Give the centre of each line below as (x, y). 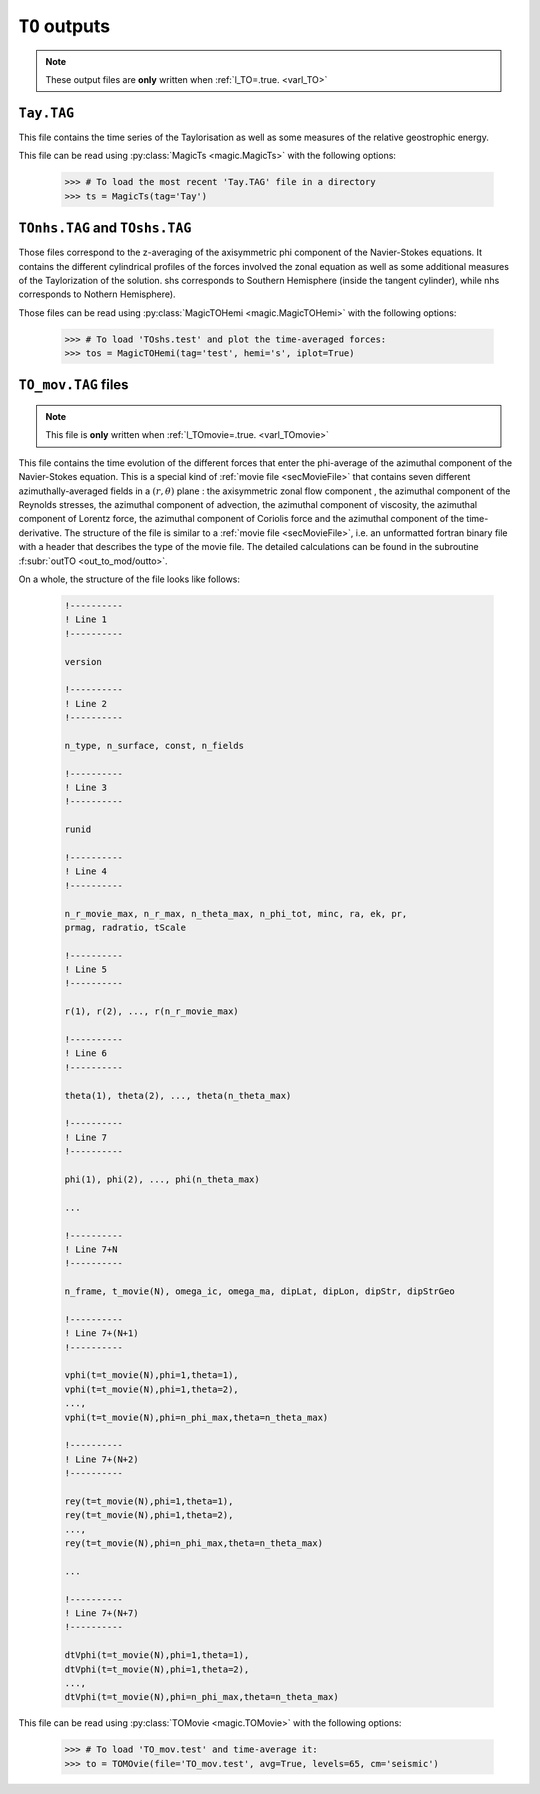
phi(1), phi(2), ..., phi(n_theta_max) (162, 1179)
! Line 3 (86, 788)
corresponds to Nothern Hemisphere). (97, 294)
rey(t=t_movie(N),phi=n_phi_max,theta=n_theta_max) (194, 1543)
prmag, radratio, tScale (125, 927)
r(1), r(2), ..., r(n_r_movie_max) (151, 1011)
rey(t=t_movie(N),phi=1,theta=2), (149, 1515)
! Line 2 (86, 703)
